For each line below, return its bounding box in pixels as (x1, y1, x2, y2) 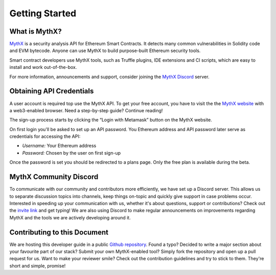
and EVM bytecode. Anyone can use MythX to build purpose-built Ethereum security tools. (9, 47, 201, 54)
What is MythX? (9, 27, 62, 36)
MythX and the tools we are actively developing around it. (9, 214, 131, 220)
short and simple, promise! (9, 263, 66, 269)
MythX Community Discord (9, 172, 99, 181)
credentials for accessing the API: (9, 133, 81, 140)
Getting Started (9, 8, 77, 19)
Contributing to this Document (9, 228, 109, 237)
